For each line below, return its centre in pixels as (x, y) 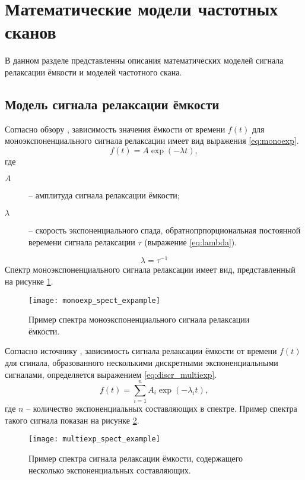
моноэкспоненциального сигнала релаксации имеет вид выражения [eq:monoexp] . (152, 140)
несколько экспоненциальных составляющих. (110, 470)
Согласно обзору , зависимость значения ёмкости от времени (115, 129)
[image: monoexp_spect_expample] (94, 300)
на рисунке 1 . (29, 281)
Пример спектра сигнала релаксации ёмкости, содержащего (136, 458)
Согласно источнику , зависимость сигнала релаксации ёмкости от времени (141, 351)
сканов (31, 32)
